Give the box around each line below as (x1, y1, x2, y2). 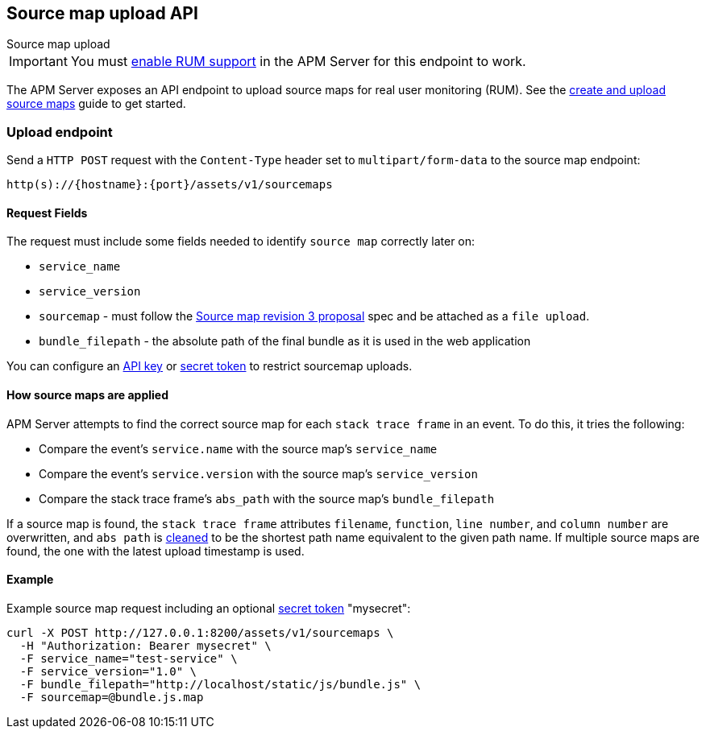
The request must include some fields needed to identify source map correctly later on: (6, 234, 476, 249)
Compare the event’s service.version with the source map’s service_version (39, 466, 478, 481)
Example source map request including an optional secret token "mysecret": (6, 601, 411, 615)
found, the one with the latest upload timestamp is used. (6, 543, 305, 558)
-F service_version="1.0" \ (19, 664, 197, 678)
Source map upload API (6, 3, 198, 23)
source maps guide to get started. (6, 97, 186, 111)
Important (9, 53, 68, 70)
